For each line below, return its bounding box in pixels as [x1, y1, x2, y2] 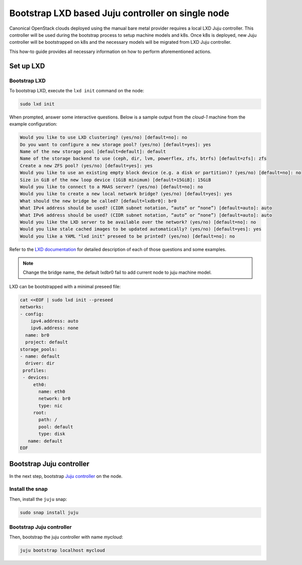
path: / [38, 417, 57, 423]
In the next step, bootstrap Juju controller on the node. [9, 473, 123, 479]
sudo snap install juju [20, 510, 79, 515]
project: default [25, 339, 68, 345]
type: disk [38, 431, 65, 437]
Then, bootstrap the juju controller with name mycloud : [9, 534, 123, 540]
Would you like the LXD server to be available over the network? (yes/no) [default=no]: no [20, 219, 256, 225]
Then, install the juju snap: [9, 496, 67, 502]
